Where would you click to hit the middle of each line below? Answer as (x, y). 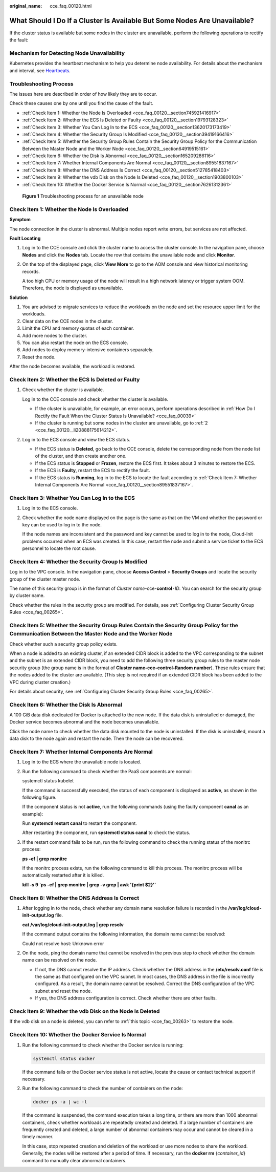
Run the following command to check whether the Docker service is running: (103, 1045)
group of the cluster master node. (45, 579)
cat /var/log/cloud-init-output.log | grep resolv (73, 925)
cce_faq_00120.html (71, 6)
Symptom (20, 220)
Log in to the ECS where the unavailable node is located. (82, 762)
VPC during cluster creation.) (40, 682)
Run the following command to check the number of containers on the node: (103, 1089)
